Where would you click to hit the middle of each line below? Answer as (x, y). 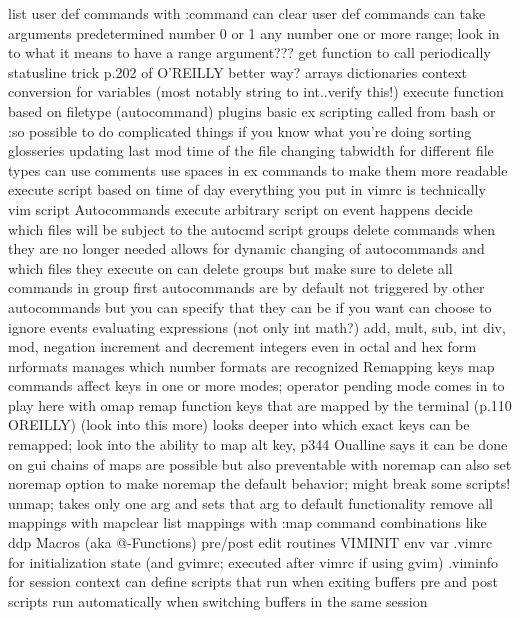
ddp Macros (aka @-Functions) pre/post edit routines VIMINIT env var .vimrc (250, 542)
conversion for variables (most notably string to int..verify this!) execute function (256, 91)
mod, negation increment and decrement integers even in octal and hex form (242, 346)
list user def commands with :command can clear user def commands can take (247, 13)
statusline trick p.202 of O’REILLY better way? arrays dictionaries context (238, 71)
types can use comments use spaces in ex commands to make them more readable (258, 169)
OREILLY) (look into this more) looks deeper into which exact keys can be (239, 424)
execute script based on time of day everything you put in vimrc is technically (247, 189)
